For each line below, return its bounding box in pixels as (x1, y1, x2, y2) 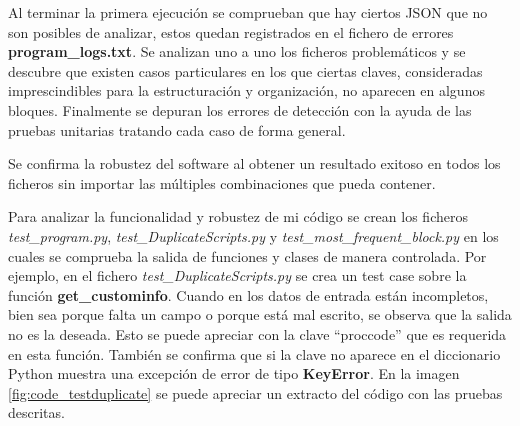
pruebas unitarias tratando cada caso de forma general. (8, 119, 346, 140)
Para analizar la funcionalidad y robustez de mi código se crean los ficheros (8, 206, 468, 227)
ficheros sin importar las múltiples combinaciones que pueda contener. (8, 172, 436, 193)
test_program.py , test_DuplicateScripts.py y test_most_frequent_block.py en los (8, 225, 499, 246)
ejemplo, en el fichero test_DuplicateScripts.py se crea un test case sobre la (8, 265, 467, 286)
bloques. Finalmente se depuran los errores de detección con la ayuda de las (8, 99, 472, 120)
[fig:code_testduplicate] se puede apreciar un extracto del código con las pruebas (8, 382, 503, 403)
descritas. (8, 402, 65, 423)
